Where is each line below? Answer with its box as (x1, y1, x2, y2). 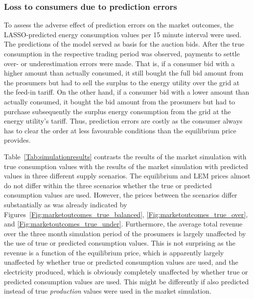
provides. (4, 135, 31, 145)
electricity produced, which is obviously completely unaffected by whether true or (4, 267, 248, 277)
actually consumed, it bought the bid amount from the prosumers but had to (4, 96, 235, 106)
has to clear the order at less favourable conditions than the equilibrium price (4, 125, 236, 135)
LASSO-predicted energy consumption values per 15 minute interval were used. (4, 29, 242, 39)
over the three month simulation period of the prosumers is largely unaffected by (4, 228, 246, 238)
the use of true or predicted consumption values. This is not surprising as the (4, 238, 235, 248)
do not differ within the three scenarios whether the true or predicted (4, 180, 212, 190)
